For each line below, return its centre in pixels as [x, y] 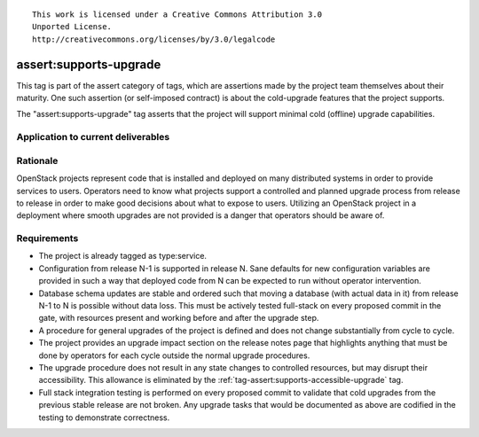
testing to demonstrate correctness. [104, 417]
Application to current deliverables [93, 137]
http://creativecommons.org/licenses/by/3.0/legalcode [154, 39]
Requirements [47, 238]
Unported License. [72, 27]
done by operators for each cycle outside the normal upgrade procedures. [174, 355]
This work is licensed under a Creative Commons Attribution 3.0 [177, 15]
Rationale [37, 160]
